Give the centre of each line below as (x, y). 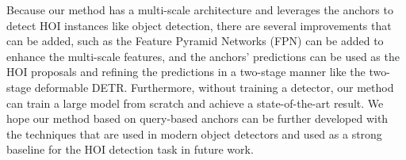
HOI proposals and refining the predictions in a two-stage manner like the (186, 72)
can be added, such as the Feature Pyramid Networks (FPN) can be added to (195, 41)
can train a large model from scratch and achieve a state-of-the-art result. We (195, 103)
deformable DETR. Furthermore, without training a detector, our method (214, 87)
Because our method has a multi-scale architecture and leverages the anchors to (200, 10)
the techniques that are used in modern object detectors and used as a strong (194, 133)
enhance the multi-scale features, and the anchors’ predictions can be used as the (203, 56)
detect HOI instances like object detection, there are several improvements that (199, 25)
